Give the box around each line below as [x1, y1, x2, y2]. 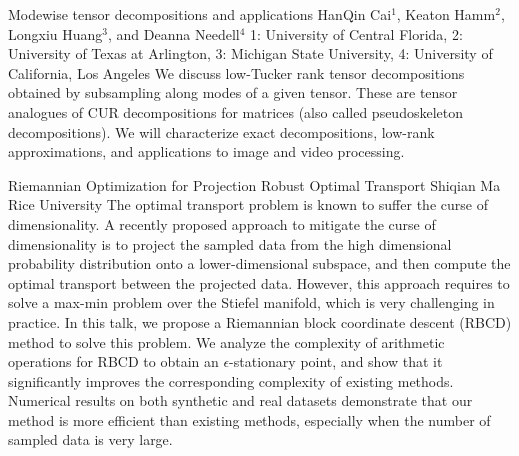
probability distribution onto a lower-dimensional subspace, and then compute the [8, 253, 511, 274]
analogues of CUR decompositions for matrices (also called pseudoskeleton [8, 101, 463, 122]
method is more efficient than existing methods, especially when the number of [8, 409, 491, 430]
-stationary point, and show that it [229, 351, 443, 372]
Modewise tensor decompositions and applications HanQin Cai [8, 4, 392, 24]
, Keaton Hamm [396, 4, 496, 24]
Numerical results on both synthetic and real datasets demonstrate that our [8, 390, 473, 411]
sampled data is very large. [8, 429, 173, 450]
